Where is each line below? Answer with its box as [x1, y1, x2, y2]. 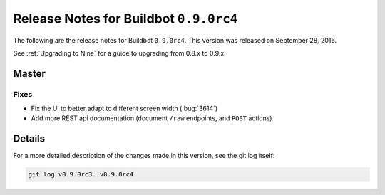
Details [13, 132, 46, 145]
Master [13, 68, 46, 80]
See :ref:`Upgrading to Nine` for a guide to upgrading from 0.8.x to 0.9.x [13, 48, 225, 57]
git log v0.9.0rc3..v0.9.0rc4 [28, 171, 134, 179]
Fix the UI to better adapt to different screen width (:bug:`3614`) [31, 104, 218, 113]
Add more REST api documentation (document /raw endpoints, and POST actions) [31, 114, 272, 122]
